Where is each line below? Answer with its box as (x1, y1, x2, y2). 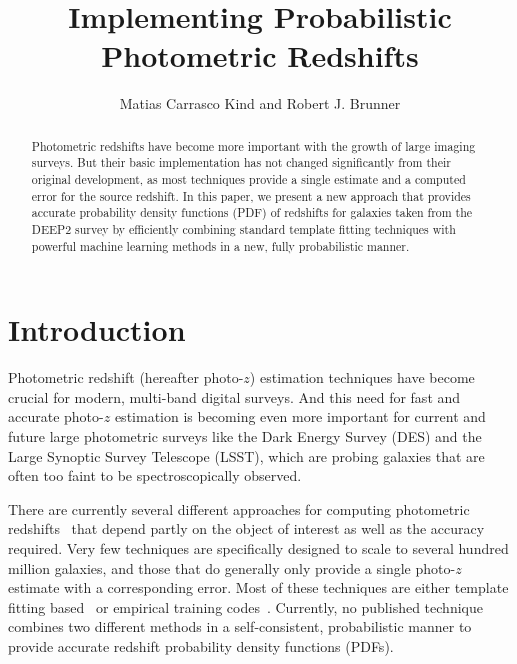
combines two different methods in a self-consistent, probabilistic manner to (8, 616, 472, 637)
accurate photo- (8, 406, 104, 427)
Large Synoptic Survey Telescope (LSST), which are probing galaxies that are (8, 445, 485, 466)
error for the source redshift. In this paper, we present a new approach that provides (31, 187, 471, 204)
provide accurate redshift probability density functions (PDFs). (8, 635, 394, 656)
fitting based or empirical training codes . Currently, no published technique (8, 596, 483, 617)
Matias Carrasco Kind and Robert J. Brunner (119, 93, 401, 114)
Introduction (8, 309, 186, 350)
